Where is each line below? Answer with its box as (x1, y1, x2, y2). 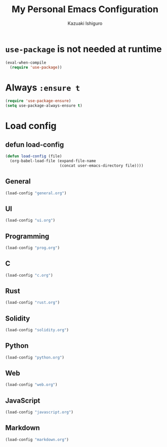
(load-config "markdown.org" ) (5, 437, 69, 442)
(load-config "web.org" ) (5, 382, 58, 387)
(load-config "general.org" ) (5, 191, 67, 196)
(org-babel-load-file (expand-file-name (10, 158, 96, 163)
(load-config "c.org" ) (5, 273, 53, 278)
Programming (5, 232, 50, 241)
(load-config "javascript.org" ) (5, 410, 73, 415)
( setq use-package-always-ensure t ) (5, 103, 82, 108)
